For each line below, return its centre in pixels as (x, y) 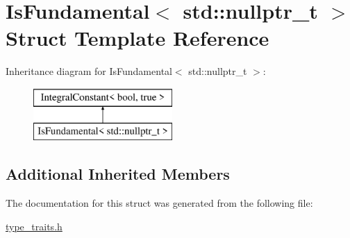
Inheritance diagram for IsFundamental (89, 71)
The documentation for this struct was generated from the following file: (159, 203)
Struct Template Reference (137, 38)
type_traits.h (34, 226)
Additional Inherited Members (118, 174)
